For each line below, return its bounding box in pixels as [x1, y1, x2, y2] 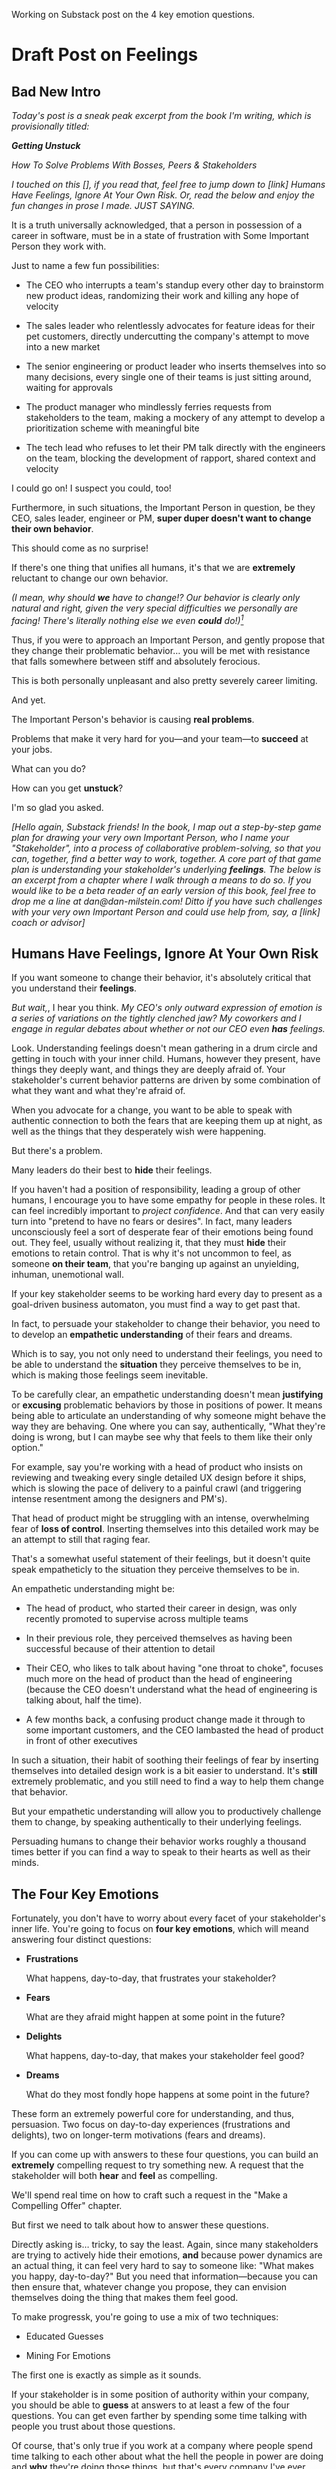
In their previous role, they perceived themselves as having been [25, 1632, 293, 1644]
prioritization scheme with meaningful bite [25, 422, 200, 434]
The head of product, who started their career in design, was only [25, 1602, 298, 1614]
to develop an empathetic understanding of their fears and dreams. [11, 1329, 293, 1341]
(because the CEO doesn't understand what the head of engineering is [25, 1684, 318, 1696]
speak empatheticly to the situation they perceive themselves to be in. [11, 1564, 300, 1576]
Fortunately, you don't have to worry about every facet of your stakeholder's [11, 1912, 326, 1924]
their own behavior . [11, 523, 94, 534]
